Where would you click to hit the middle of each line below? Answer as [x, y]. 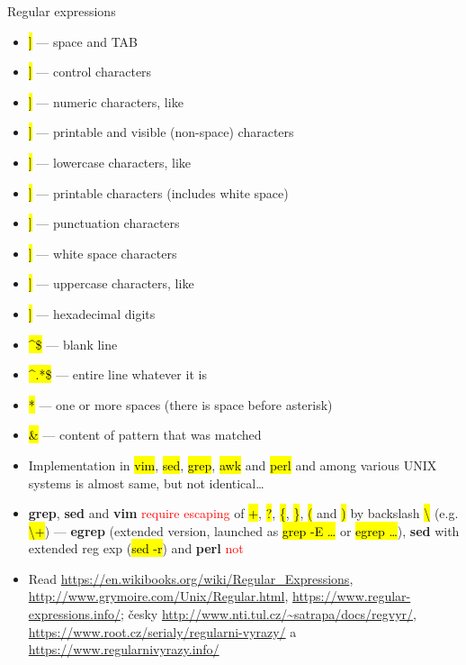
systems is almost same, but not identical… [146, 483]
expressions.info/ [74, 614]
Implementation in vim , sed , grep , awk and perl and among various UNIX [233, 465]
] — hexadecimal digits [92, 313]
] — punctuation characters [104, 223]
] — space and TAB [83, 41]
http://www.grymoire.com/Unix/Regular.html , [158, 596]
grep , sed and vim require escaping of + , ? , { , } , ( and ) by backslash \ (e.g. [243, 513]
